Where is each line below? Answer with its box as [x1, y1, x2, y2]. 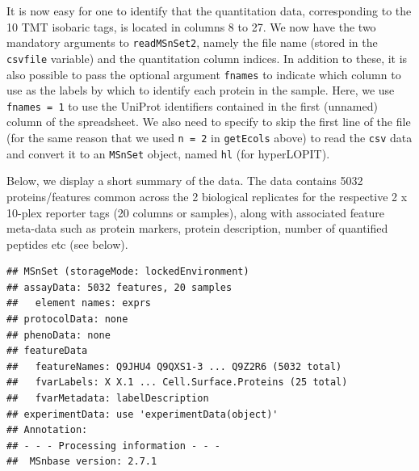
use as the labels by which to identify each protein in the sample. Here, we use [6, 82, 395, 99]
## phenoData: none [6, 329, 111, 341]
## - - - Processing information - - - [6, 439, 220, 452]
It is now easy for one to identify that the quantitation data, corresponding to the [6, 2, 412, 19]
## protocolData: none [6, 313, 128, 326]
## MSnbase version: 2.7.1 [6, 456, 157, 468]
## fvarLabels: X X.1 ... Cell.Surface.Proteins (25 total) [6, 376, 348, 389]
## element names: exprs [6, 297, 151, 309]
